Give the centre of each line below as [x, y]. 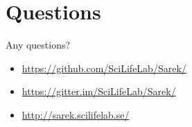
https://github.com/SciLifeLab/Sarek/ [104, 68]
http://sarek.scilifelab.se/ [76, 114]
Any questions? [38, 45]
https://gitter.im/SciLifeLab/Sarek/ [99, 91]
